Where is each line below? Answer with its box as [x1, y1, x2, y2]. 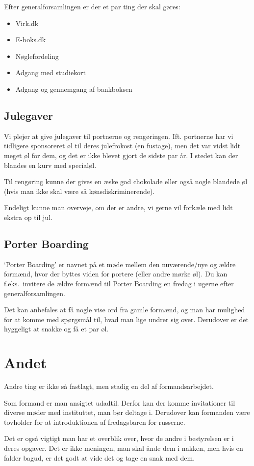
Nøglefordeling [15, 51, 59, 61]
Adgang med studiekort [15, 67, 86, 78]
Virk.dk [15, 18, 39, 28]
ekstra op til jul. [4, 212, 52, 222]
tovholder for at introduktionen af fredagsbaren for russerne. [4, 416, 185, 427]
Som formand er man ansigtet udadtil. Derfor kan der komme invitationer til [4, 397, 235, 408]
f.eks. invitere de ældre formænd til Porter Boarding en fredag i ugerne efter [4, 278, 234, 288]
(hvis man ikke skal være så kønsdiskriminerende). [4, 186, 155, 196]
